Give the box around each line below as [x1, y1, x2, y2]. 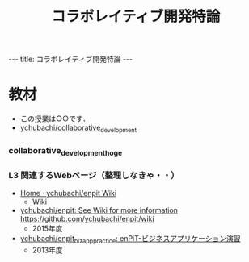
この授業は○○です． [19, 114, 91, 123]
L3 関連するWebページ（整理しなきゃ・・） [8, 170, 179, 181]
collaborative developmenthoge [8, 144, 123, 158]
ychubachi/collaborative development [19, 123, 137, 134]
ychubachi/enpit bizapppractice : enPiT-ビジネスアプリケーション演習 [19, 234, 241, 246]
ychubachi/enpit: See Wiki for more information [19, 206, 178, 215]
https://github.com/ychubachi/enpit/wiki [19, 214, 155, 224]
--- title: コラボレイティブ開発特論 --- [8, 54, 133, 64]
